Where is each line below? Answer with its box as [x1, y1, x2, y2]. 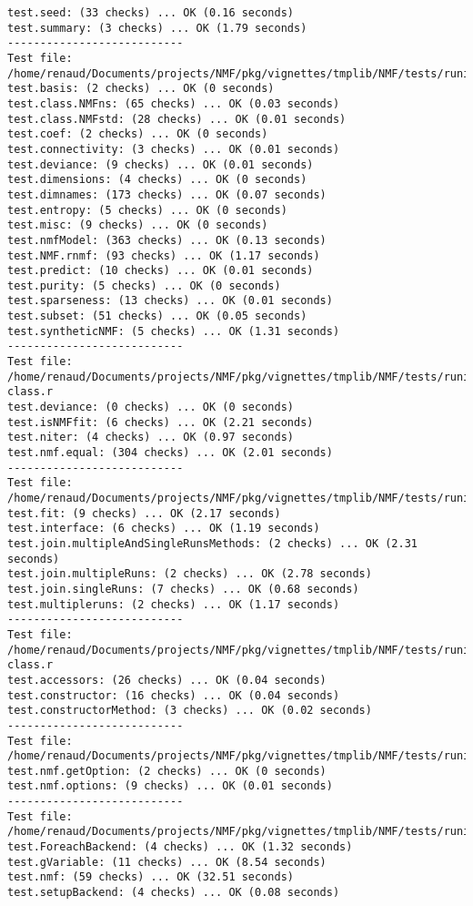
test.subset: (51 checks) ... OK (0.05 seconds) [7, 310, 307, 323]
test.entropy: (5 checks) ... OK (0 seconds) [7, 203, 287, 217]
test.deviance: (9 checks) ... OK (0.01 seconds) [7, 158, 314, 171]
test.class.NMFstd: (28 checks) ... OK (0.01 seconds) [7, 112, 347, 126]
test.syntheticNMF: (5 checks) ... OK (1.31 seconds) [7, 324, 340, 338]
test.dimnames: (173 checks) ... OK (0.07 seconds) [7, 188, 327, 201]
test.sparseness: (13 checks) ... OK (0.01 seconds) [7, 294, 333, 308]
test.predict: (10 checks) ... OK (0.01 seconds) [7, 264, 314, 278]
